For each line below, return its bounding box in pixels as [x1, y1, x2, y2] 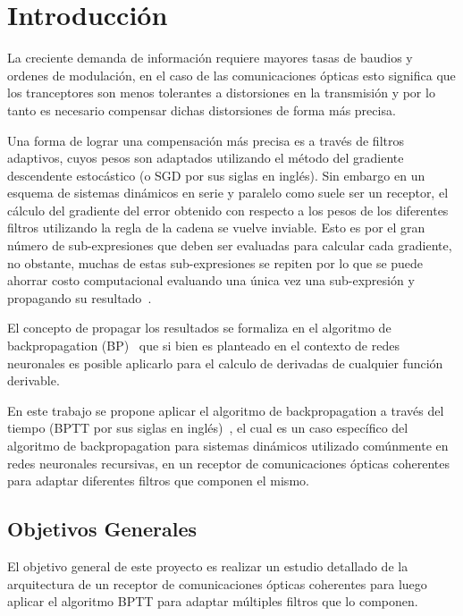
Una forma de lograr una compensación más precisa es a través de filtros [7, 131, 404, 149]
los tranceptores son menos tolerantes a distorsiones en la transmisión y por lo [7, 83, 435, 102]
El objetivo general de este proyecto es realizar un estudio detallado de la [7, 556, 408, 575]
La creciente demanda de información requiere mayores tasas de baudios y [7, 48, 413, 67]
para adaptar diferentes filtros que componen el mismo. [7, 471, 309, 490]
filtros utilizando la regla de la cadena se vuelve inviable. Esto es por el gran [7, 218, 425, 237]
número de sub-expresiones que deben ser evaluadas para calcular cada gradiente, [7, 236, 452, 255]
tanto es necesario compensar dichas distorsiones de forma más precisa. [7, 100, 396, 119]
